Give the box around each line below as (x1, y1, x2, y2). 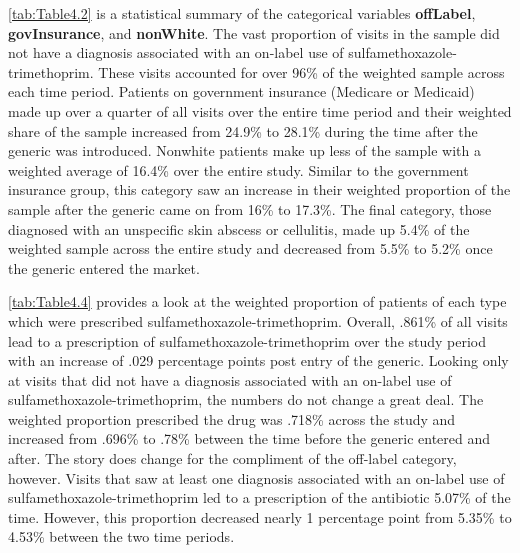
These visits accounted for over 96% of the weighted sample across (98, 61, 505, 82)
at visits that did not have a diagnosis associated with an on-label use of (8, 369, 452, 390)
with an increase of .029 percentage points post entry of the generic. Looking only (8, 350, 509, 371)
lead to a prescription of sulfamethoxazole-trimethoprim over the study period (8, 330, 487, 351)
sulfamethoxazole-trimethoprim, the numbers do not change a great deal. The (8, 389, 484, 410)
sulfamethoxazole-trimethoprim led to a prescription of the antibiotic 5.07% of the (8, 487, 511, 508)
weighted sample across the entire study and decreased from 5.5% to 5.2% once (8, 238, 493, 259)
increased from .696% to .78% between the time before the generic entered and (8, 428, 491, 449)
